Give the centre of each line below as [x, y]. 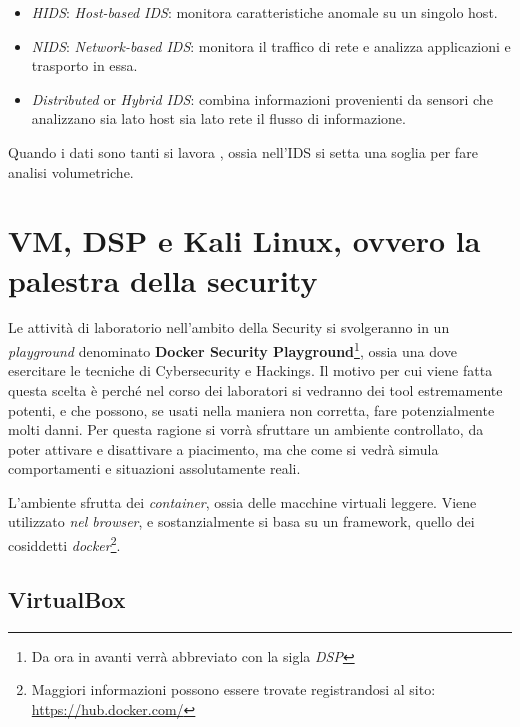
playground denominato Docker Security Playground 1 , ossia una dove [232, 349]
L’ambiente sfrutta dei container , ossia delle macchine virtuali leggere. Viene [242, 501]
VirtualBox [67, 598]
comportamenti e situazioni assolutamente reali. [154, 468]
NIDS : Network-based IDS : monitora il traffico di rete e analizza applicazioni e [271, 45]
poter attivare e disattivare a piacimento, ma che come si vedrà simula [223, 448]
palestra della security [163, 279]
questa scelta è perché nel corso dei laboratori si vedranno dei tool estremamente [255, 389]
